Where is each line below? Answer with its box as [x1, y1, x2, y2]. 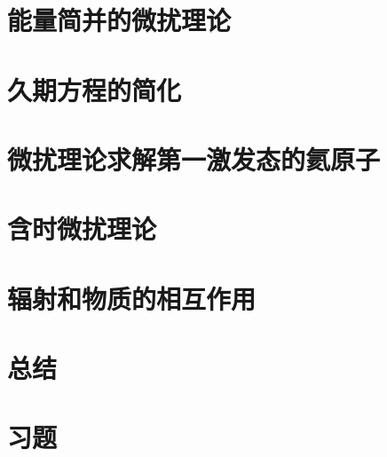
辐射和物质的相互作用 [7, 280, 257, 316]
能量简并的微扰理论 [7, 2, 232, 38]
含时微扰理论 [7, 210, 157, 247]
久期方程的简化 [7, 71, 182, 107]
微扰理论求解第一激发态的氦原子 [7, 140, 381, 177]
